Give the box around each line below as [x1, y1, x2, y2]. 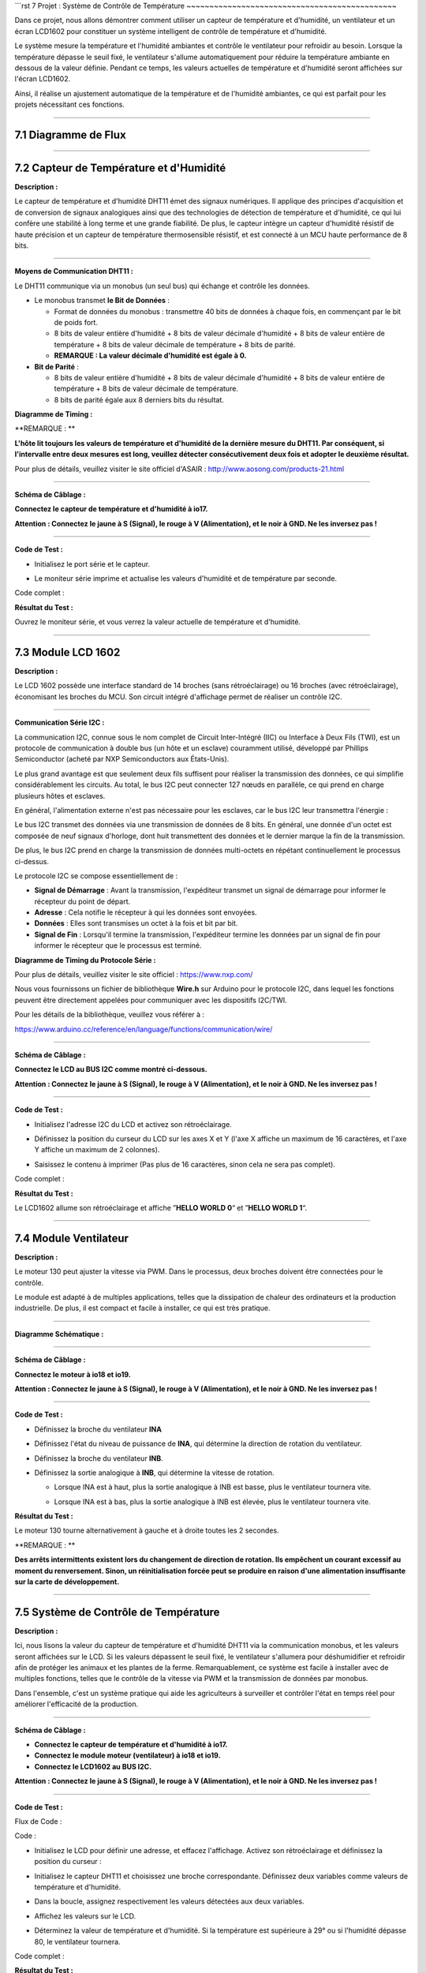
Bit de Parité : [34, 361, 79, 371]
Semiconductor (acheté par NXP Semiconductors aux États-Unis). [14, 754, 230, 764]
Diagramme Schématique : [14, 1329, 104, 1338]
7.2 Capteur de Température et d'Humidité [14, 161, 226, 174]
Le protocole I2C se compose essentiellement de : [14, 870, 178, 880]
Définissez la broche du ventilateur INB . [34, 1453, 163, 1463]
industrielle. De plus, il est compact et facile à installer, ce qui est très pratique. [14, 1303, 271, 1313]
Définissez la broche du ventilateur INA [34, 1425, 162, 1434]
